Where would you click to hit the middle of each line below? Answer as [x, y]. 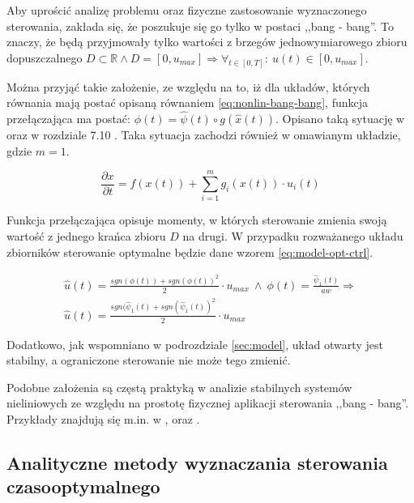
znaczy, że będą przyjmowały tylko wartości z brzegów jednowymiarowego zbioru [207, 42]
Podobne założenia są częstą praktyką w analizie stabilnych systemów [179, 387]
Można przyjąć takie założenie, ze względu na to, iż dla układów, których [188, 86]
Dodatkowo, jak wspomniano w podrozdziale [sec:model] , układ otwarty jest [195, 344]
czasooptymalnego [83, 486]
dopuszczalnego [45, 57]
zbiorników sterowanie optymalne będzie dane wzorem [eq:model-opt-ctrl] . [190, 251]
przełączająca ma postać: [68, 119]
